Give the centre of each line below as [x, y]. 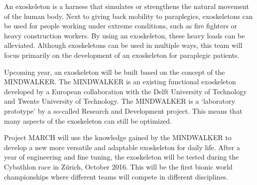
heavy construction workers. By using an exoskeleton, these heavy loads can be [125, 35]
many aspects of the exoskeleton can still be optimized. [88, 120]
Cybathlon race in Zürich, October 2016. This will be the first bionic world [118, 166]
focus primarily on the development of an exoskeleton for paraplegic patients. [122, 55]
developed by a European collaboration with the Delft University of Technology [126, 91]
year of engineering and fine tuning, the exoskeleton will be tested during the [122, 157]
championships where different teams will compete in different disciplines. [116, 176]
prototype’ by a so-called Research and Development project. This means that [123, 110]
